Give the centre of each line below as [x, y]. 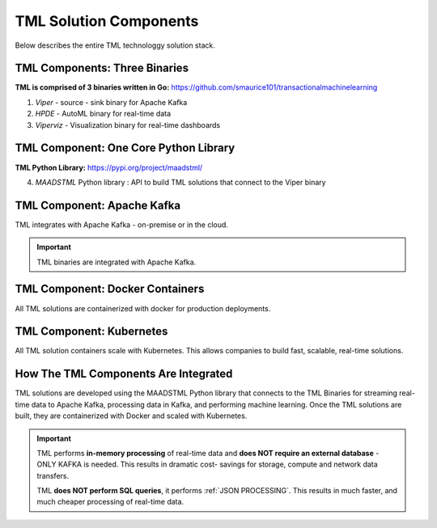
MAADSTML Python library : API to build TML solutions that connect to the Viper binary [181, 182]
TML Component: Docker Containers [110, 289]
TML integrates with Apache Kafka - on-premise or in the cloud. [121, 224]
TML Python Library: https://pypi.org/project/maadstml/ [109, 167]
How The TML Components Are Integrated [124, 374]
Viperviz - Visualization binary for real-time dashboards [128, 125]
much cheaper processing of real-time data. [110, 502]
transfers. [53, 475]
